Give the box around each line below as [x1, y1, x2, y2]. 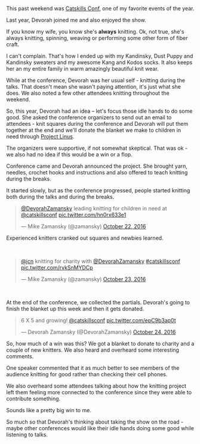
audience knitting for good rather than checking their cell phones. [6, 371, 168, 378]
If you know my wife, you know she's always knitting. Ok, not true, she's [6, 28, 184, 35]
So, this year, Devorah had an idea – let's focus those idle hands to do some [6, 107, 193, 115]
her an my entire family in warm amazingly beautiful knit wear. [6, 65, 159, 73]
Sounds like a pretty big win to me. [6, 407, 91, 414]
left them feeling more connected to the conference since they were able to [6, 389, 192, 396]
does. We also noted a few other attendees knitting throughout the [6, 89, 170, 97]
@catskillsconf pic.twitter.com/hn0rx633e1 [20, 212, 127, 219]
